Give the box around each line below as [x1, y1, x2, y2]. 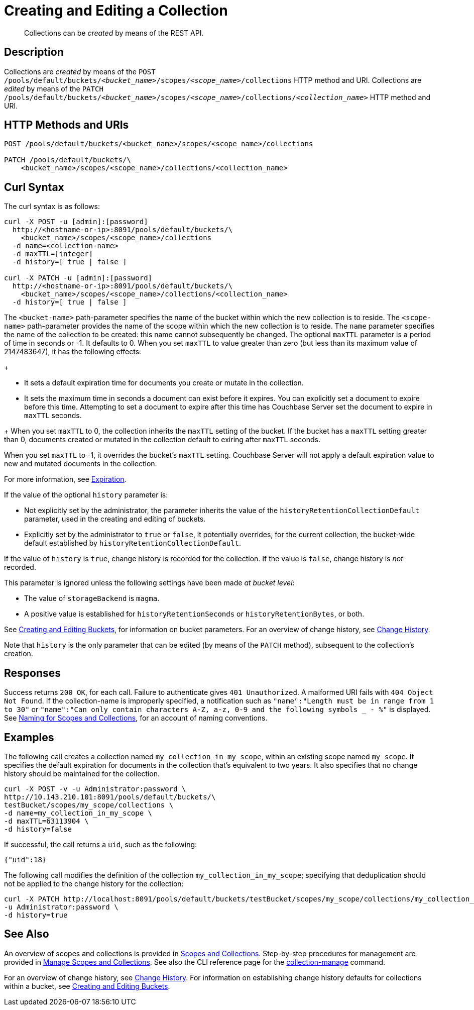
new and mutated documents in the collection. [4, 459, 157, 468]
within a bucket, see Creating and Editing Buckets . [4, 981, 170, 990]
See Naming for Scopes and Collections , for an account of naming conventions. [4, 714, 268, 723]
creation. [4, 649, 33, 658]
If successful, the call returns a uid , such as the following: [4, 840, 197, 849]
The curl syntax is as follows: [4, 202, 100, 211]
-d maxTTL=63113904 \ [4, 817, 89, 825]
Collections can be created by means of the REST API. [24, 28, 204, 37]
